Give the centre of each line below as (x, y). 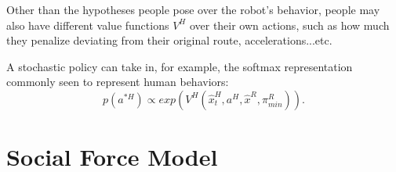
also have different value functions (88, 25)
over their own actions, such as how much (289, 25)
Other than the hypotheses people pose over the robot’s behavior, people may (193, 9)
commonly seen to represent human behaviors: (118, 82)
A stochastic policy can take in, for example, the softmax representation (180, 66)
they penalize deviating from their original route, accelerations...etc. (169, 40)
